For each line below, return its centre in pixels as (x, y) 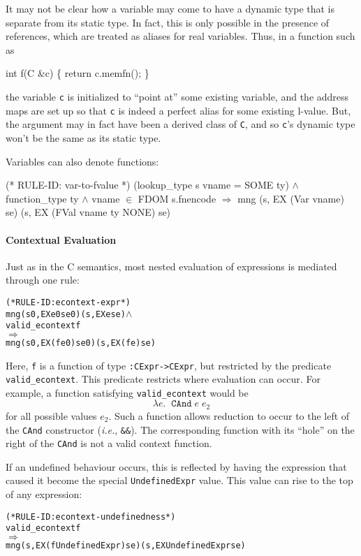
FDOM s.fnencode (177, 198)
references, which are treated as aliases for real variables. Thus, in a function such (180, 36)
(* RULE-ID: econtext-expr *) (68, 302)
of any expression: (44, 494)
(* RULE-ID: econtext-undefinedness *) (91, 517)
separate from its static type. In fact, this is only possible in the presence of (168, 22)
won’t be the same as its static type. (83, 137)
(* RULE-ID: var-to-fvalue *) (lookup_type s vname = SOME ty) (147, 185)
